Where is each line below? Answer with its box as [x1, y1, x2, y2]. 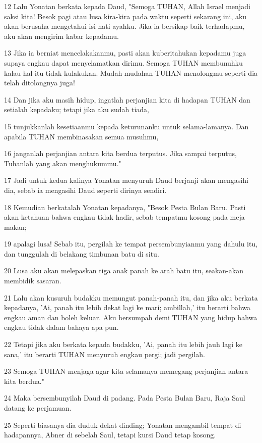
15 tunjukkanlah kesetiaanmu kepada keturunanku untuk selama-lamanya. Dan [4, 121, 249, 131]
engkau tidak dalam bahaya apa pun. [4, 322, 119, 332]
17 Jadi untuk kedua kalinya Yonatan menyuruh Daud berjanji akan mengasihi [4, 175, 248, 185]
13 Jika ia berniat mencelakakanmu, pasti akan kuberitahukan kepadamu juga [4, 47, 246, 58]
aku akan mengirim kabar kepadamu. [4, 30, 119, 41]
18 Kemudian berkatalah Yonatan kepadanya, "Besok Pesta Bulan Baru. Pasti [4, 202, 246, 212]
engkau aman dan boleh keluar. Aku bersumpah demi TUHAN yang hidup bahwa [4, 312, 257, 322]
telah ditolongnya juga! [4, 77, 75, 88]
